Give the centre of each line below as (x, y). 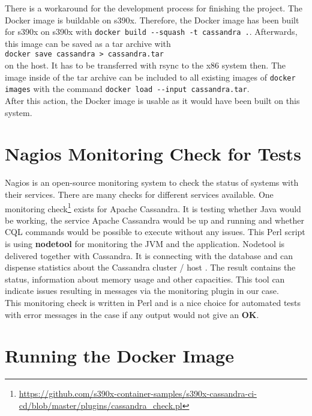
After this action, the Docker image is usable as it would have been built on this (152, 100)
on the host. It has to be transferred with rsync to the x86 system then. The (145, 65)
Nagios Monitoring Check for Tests (153, 154)
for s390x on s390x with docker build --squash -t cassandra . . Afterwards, (151, 32)
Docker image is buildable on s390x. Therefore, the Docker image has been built (152, 20)
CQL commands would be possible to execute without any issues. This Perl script (155, 232)
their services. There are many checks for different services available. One (139, 194)
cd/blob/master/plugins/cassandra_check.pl (100, 405)
